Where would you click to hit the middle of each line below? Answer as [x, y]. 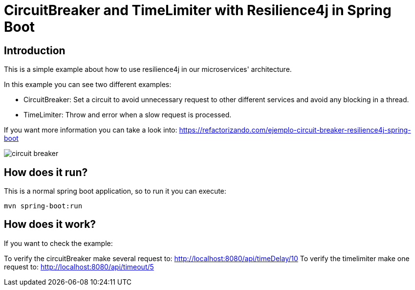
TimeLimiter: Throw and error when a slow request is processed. [128, 115]
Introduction [35, 50]
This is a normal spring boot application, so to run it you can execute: [115, 191]
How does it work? [50, 224]
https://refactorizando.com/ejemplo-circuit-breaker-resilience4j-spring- [295, 130]
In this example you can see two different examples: [88, 85]
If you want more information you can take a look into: [91, 130]
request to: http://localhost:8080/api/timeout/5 [79, 267]
